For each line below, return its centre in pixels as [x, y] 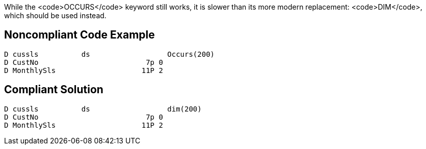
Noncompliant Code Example [79, 35]
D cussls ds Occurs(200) [110, 54]
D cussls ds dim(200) [103, 109]
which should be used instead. [55, 15]
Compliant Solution [54, 90]
